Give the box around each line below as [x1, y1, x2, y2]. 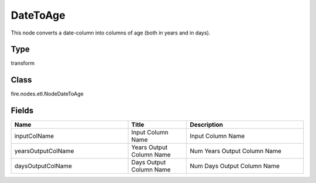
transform [11, 60, 35, 67]
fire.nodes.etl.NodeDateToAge [11, 91, 84, 98]
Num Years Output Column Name [190, 147, 282, 155]
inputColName [14, 132, 54, 140]
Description [190, 120, 224, 129]
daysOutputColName [14, 162, 73, 170]
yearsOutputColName [14, 147, 74, 155]
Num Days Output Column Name [190, 162, 280, 170]
